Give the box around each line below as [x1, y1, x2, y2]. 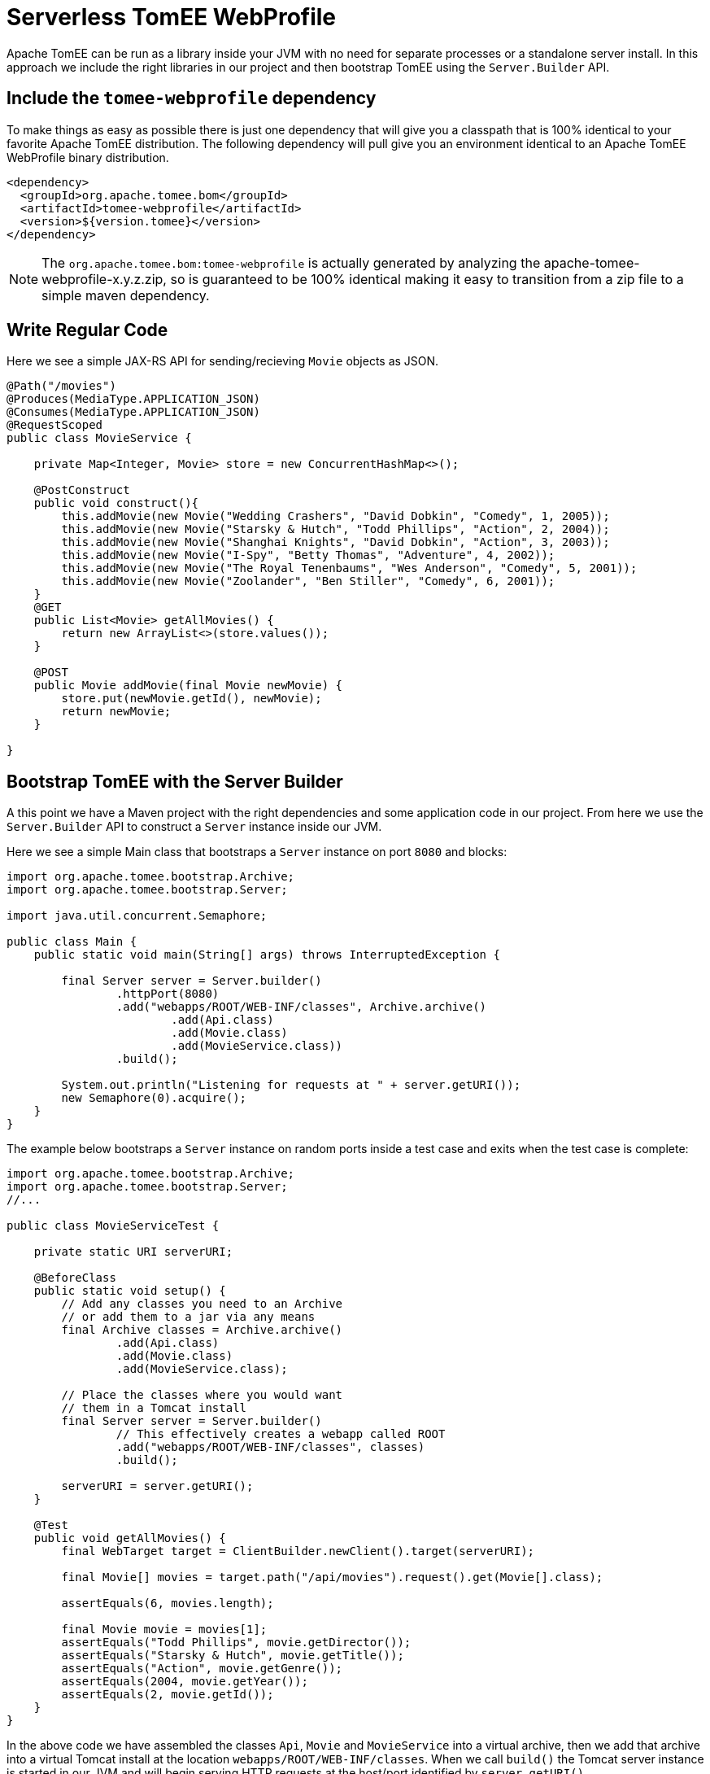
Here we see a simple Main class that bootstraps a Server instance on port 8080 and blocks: [7, 845, 507, 859]
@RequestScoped [7, 418, 103, 432]
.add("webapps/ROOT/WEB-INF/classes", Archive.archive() [115, 1000, 487, 1014]
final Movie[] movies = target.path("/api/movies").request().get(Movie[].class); [61, 1571, 603, 1584]
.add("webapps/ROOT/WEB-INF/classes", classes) [115, 1440, 425, 1454]
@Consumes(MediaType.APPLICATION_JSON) [7, 405, 260, 419]
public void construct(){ [33, 496, 199, 510]
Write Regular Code [7, 320, 168, 341]
